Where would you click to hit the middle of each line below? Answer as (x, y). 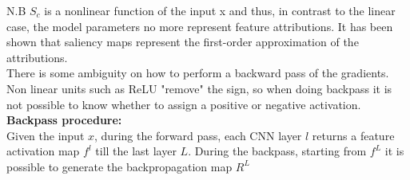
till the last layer (136, 151)
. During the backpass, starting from (277, 151)
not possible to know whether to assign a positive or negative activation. (184, 104)
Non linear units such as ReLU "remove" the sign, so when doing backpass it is (199, 88)
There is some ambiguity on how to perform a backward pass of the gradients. (198, 73)
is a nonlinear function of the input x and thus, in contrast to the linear (220, 10)
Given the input (46, 135)
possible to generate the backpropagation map (119, 166)
